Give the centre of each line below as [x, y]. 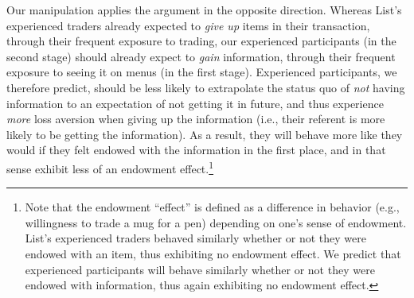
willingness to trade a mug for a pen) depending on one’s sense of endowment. [216, 222]
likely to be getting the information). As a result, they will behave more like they [205, 134]
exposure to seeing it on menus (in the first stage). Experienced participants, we [202, 72]
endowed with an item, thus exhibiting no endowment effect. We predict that [213, 253]
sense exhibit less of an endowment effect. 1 [110, 167]
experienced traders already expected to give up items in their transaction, [188, 25]
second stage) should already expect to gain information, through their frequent [201, 56]
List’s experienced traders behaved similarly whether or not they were [195, 238]
